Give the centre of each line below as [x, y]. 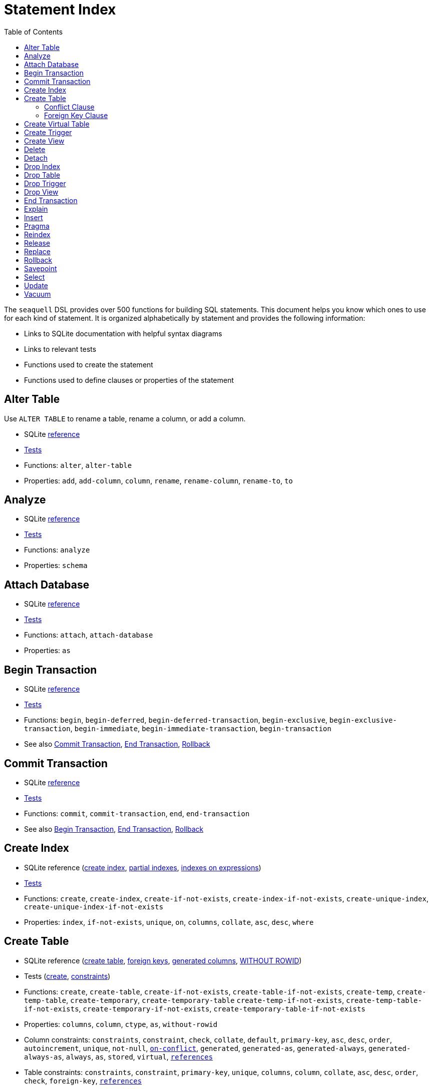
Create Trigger [48, 132]
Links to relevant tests [60, 349]
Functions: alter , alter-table [78, 465]
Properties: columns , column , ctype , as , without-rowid [121, 1024]
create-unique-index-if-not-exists [94, 907]
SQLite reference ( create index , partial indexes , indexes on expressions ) [143, 867]
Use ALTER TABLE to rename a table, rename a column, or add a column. [125, 418]
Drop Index [42, 166]
